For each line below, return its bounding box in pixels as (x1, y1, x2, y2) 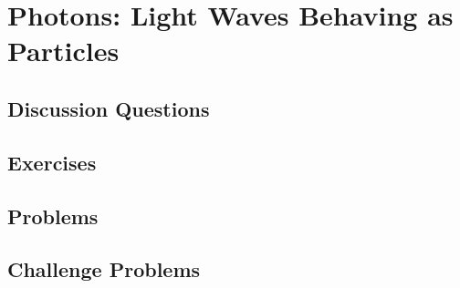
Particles (7, 32, 120, 69)
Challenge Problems (7, 255, 201, 283)
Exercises (7, 148, 97, 176)
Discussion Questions (7, 94, 210, 122)
